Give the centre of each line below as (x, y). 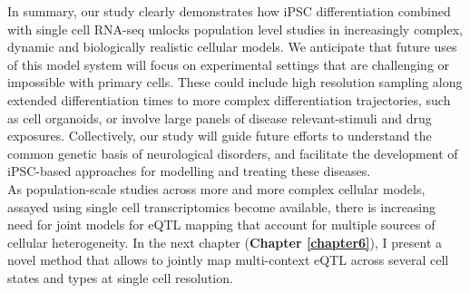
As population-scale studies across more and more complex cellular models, (216, 188)
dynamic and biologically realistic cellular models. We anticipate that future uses (232, 47)
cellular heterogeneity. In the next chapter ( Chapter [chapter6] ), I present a (225, 242)
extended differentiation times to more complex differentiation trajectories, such (229, 99)
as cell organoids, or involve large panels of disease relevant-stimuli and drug (220, 117)
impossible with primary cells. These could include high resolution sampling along (235, 82)
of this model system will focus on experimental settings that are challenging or (229, 64)
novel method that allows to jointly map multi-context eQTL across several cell (228, 260)
